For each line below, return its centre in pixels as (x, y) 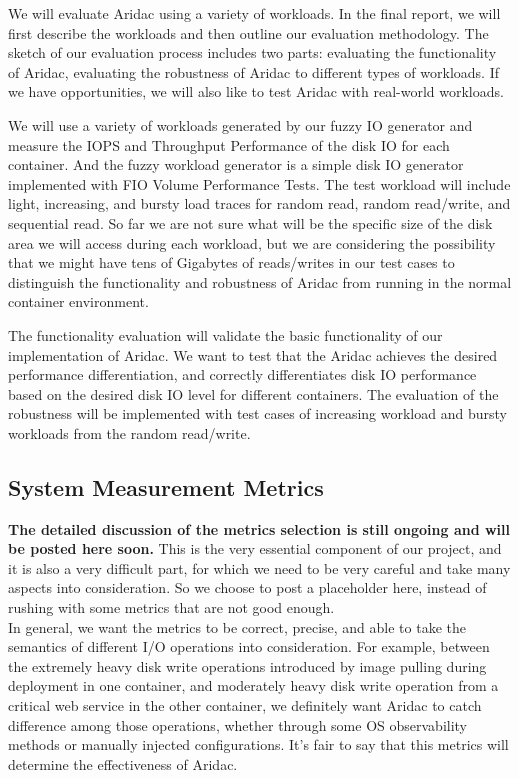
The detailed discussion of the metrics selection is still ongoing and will (259, 528)
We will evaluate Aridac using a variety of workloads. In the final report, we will (254, 13)
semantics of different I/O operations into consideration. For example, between (249, 646)
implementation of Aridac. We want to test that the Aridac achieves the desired (253, 354)
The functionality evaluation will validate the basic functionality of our (225, 334)
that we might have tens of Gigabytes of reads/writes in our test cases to (231, 262)
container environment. (78, 301)
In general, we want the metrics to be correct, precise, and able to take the (237, 626)
